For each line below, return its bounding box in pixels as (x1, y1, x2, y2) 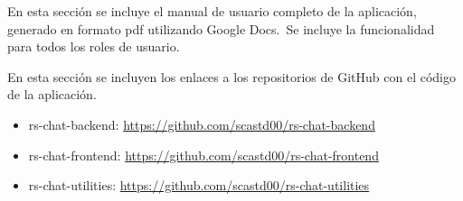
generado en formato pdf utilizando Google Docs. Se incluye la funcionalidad (7, 19, 435, 38)
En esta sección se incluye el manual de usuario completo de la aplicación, (7, 2, 417, 20)
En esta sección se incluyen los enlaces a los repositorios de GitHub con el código (7, 67, 456, 86)
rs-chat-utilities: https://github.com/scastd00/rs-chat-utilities (28, 176, 370, 195)
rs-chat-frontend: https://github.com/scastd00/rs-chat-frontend (28, 145, 379, 164)
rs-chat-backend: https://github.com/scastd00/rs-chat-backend (28, 114, 375, 133)
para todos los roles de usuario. (7, 37, 180, 56)
